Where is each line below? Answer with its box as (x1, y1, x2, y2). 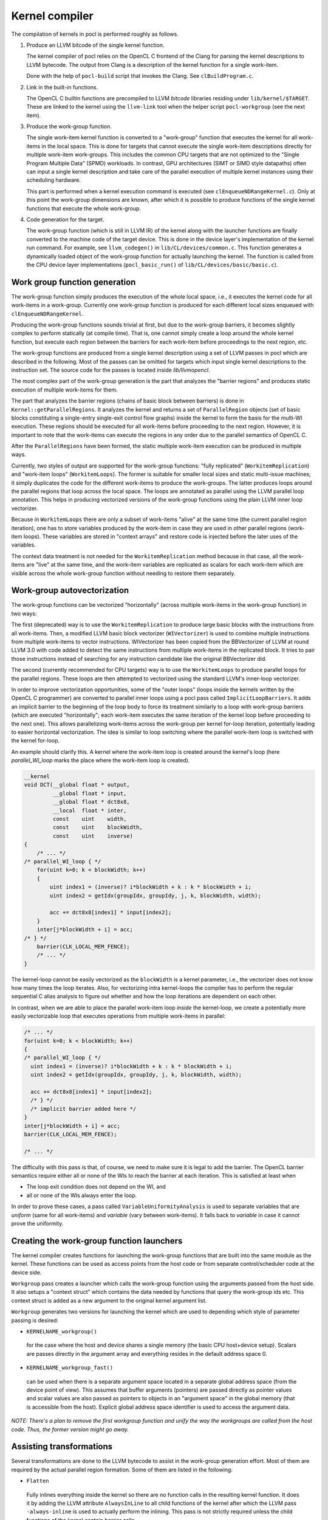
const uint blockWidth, (52, 824, 143, 831)
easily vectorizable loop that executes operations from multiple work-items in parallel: (11, 1012, 226, 1020)
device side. (11, 1268, 42, 1276)
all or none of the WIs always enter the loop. (26, 1192, 137, 1199)
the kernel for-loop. (11, 737, 60, 744)
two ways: (11, 610, 37, 617)
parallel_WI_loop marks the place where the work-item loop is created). (11, 757, 190, 764)
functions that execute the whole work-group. (26, 204, 142, 212)
